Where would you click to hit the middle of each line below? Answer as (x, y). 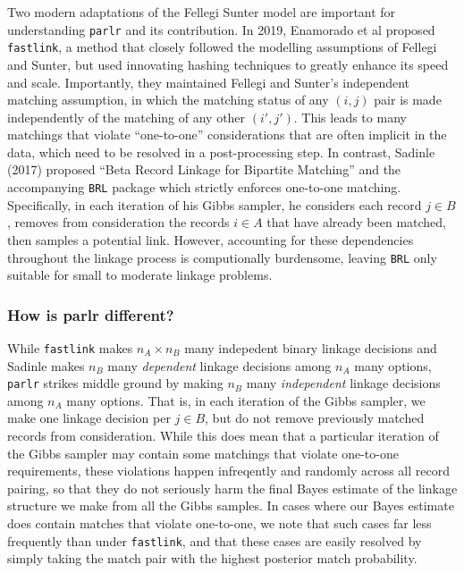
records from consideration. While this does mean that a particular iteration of (223, 436)
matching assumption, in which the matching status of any (168, 100)
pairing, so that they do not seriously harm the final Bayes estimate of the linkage (232, 488)
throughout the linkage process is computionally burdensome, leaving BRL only (222, 257)
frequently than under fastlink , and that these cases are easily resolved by (215, 540)
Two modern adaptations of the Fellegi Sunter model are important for (202, 12)
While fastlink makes (70, 347)
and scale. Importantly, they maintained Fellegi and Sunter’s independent (209, 82)
